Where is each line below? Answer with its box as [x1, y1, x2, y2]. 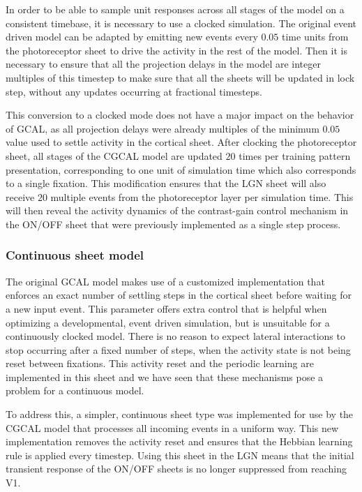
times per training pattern [239, 148, 351, 163]
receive [6, 189, 35, 204]
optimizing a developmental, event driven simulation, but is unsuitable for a [6, 315, 330, 329]
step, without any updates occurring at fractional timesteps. [6, 84, 262, 98]
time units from [282, 29, 349, 44]
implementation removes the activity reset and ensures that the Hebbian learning [6, 434, 353, 449]
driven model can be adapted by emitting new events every [6, 29, 258, 44]
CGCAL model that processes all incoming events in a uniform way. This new [6, 420, 339, 435]
